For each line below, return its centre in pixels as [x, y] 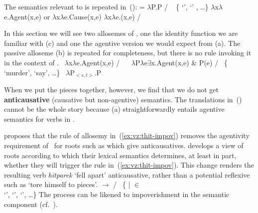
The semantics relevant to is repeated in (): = [74, 6]
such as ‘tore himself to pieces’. [51, 184]
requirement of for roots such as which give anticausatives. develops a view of [124, 145]
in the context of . [32, 62]
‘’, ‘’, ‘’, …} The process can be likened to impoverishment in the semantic [117, 194]
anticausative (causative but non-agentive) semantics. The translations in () [123, 99]
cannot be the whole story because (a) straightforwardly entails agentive [114, 109]
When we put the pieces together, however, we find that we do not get [111, 90]
